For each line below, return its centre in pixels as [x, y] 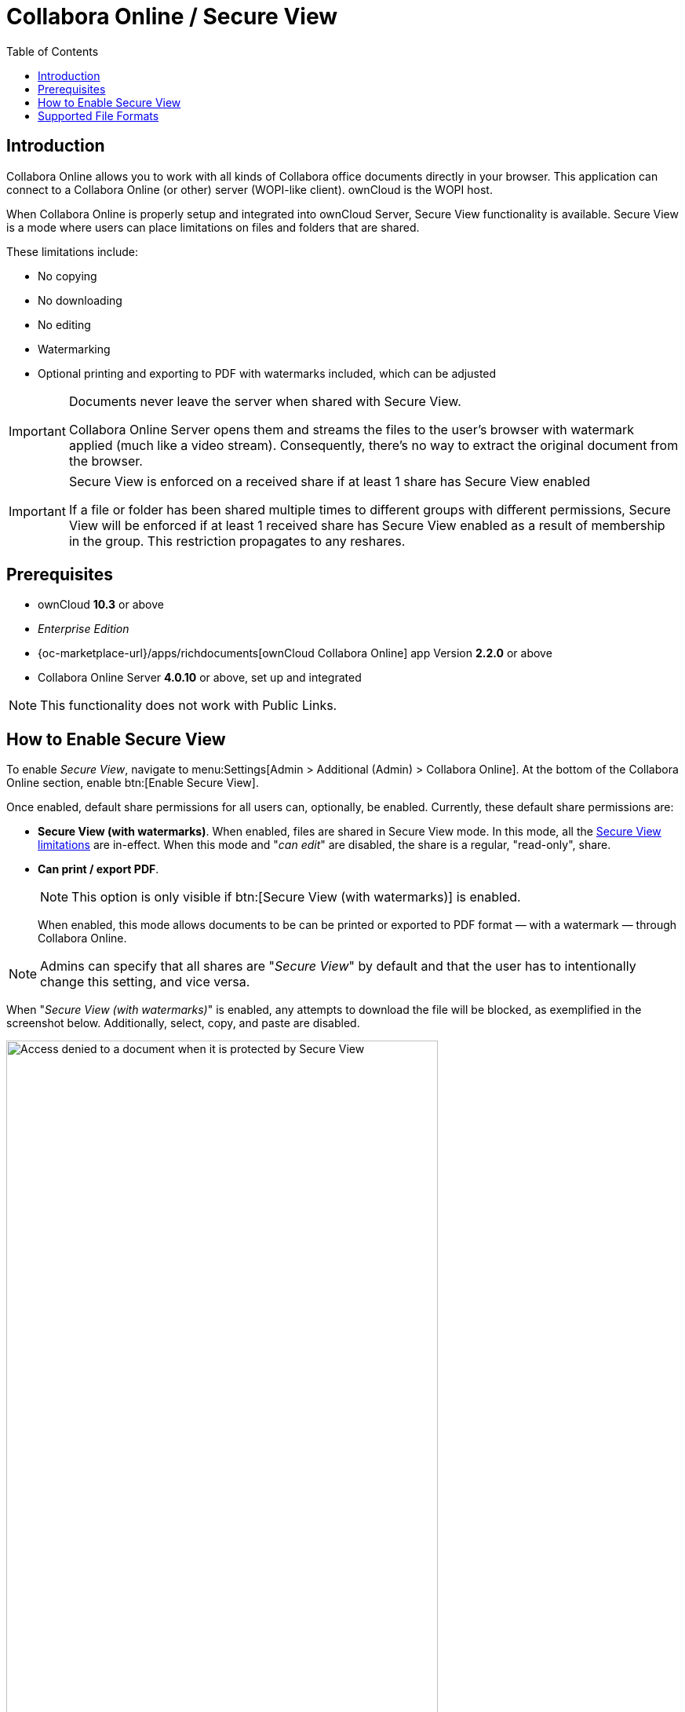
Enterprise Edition [84, 629]
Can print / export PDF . [98, 869]
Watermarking [74, 349]
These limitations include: [72, 251]
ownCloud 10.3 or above [101, 605]
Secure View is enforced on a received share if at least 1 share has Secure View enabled [330, 481]
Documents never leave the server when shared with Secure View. [265, 401]
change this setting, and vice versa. [145, 982]
